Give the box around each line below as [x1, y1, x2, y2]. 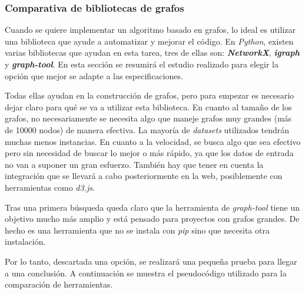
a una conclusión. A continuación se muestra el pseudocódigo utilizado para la [5, 266, 287, 279]
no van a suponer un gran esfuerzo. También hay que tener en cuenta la [5, 158, 264, 170]
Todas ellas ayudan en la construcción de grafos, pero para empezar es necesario [5, 89, 294, 102]
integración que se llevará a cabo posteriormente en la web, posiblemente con [5, 170, 283, 182]
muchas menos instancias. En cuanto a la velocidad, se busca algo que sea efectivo [5, 135, 301, 147]
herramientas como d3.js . [5, 181, 95, 193]
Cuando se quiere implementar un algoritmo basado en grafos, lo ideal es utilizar [5, 23, 296, 36]
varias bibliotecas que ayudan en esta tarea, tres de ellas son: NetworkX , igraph [5, 46, 300, 59]
